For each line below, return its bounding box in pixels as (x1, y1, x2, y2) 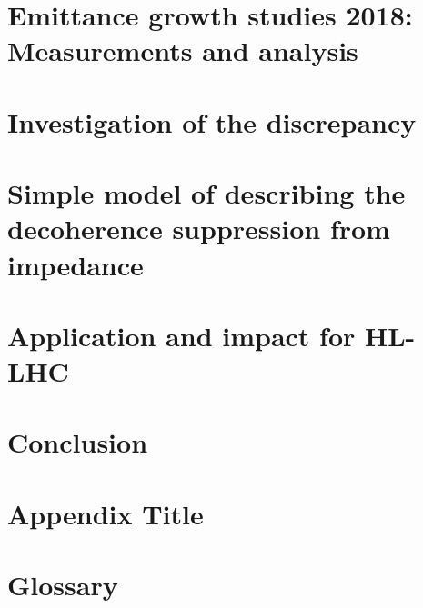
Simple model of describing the (7, 174, 406, 212)
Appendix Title (7, 494, 204, 532)
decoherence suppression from (7, 210, 390, 247)
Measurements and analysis (7, 32, 358, 69)
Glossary (7, 566, 118, 603)
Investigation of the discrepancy (7, 103, 417, 140)
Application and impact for (7, 316, 356, 354)
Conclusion (7, 424, 148, 461)
